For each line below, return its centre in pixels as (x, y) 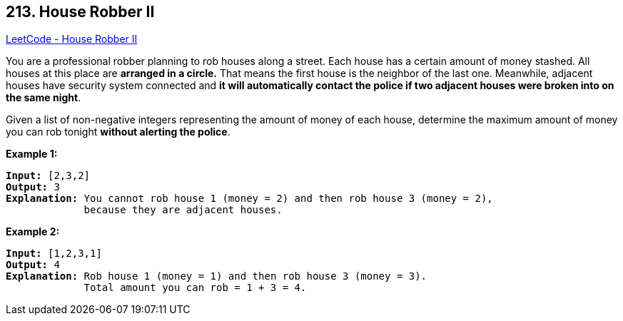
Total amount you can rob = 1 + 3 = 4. (195, 288)
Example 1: (32, 154)
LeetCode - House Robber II (72, 39)
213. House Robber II (80, 12)
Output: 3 (33, 187)
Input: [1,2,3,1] (54, 254)
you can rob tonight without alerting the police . (118, 132)
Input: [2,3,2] (48, 176)
